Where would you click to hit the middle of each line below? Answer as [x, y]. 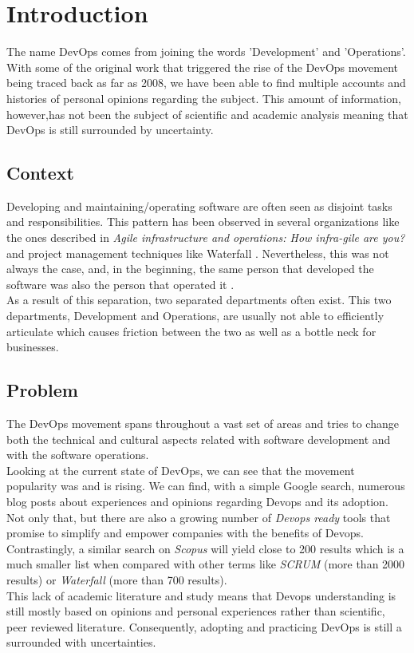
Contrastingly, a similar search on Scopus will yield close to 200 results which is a [205, 548]
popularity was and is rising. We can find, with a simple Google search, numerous [206, 486]
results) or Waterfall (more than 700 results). [117, 579]
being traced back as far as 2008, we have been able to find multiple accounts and [206, 83]
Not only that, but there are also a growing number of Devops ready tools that [199, 517]
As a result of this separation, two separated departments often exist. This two [199, 300]
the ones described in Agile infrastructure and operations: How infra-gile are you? [206, 237]
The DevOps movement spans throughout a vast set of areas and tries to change [203, 423]
